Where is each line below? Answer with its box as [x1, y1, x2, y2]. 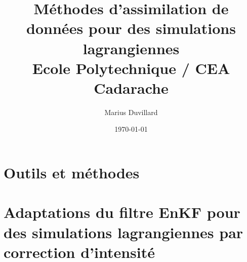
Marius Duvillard [104, 106, 158, 117]
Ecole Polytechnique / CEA [32, 57, 230, 78]
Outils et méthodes [4, 162, 140, 183]
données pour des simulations [26, 18, 236, 39]
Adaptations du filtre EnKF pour [4, 202, 240, 222]
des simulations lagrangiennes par [4, 221, 243, 242]
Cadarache [94, 77, 169, 98]
